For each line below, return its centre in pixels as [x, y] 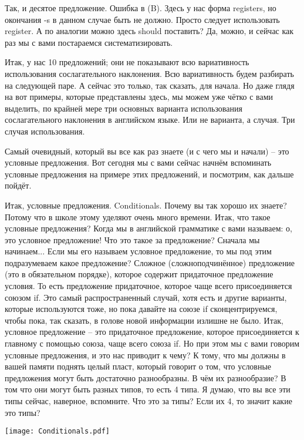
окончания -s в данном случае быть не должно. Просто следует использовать [142, 19]
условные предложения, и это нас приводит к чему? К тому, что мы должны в [145, 355]
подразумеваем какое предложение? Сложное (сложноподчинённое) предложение [150, 262]
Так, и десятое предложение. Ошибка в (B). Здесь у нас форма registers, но [141, 8]
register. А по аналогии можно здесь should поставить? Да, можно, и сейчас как [149, 31]
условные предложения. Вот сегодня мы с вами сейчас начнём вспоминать [138, 162]
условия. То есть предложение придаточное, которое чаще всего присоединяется [148, 286]
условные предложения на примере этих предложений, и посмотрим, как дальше [149, 174]
